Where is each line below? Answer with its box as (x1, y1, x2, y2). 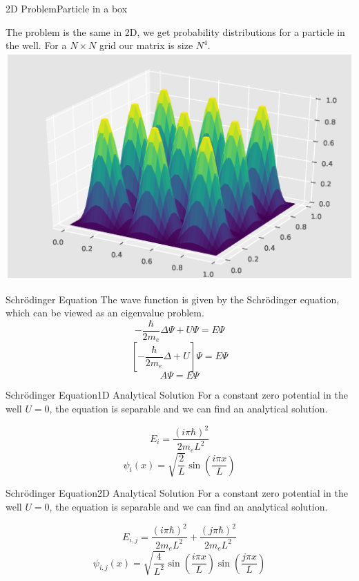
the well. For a (6, 38, 67, 53)
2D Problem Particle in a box (6, 1, 128, 15)
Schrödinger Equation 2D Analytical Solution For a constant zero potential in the (6, 486, 348, 500)
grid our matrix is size (99, 38, 193, 53)
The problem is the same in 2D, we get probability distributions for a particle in (6, 24, 345, 39)
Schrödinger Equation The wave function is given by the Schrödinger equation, (6, 292, 340, 306)
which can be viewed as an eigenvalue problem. (6, 305, 204, 320)
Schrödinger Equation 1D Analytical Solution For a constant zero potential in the (6, 388, 348, 402)
